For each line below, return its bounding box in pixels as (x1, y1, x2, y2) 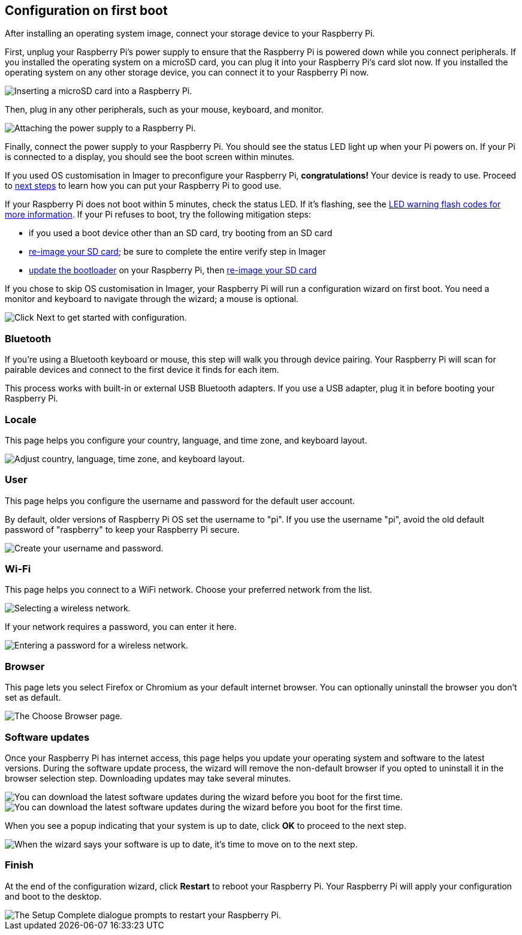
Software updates (5, 731, 90, 743)
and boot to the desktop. (5, 891, 102, 901)
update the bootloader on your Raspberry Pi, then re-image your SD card (29, 265, 317, 276)
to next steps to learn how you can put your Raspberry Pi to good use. (5, 180, 282, 191)
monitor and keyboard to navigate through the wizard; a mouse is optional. (5, 294, 299, 304)
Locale (5, 413, 37, 426)
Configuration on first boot (5, 3, 168, 18)
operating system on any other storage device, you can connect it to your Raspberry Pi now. (5, 67, 369, 78)
